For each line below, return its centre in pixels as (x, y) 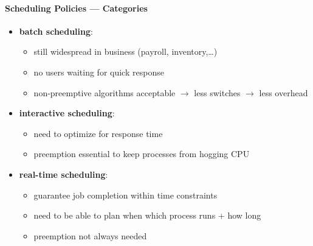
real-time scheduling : (64, 174)
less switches (217, 92)
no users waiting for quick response (99, 72)
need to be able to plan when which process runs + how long (147, 215)
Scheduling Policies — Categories (76, 8)
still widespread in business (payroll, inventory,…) (126, 51)
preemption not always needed (90, 235)
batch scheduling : (56, 31)
